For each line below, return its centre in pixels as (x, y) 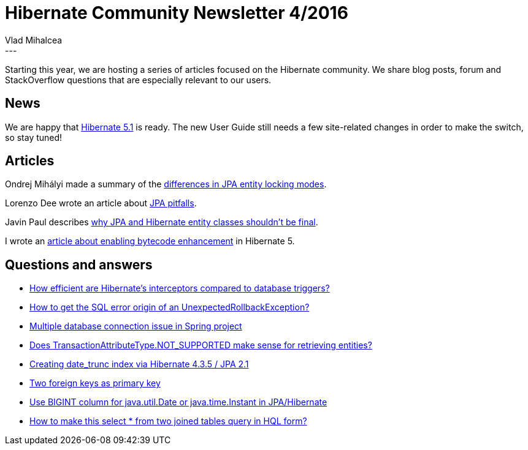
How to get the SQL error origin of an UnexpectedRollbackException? (170, 307)
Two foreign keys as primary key (95, 383)
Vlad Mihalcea (34, 40)
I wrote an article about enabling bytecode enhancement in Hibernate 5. (150, 241)
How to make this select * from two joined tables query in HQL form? (168, 421)
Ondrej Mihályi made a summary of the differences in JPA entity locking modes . (166, 184)
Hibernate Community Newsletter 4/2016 (177, 13)
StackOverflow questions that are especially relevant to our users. (138, 80)
